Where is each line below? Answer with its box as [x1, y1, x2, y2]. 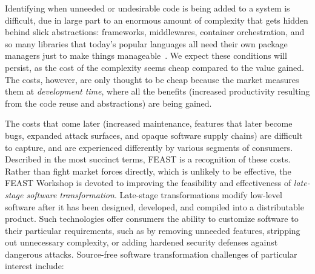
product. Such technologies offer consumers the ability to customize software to [5, 212, 299, 225]
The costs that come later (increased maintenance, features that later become [5, 117, 293, 130]
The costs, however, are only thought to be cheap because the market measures [5, 73, 299, 85]
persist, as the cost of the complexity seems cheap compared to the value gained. [5, 61, 304, 73]
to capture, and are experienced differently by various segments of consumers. [5, 141, 293, 153]
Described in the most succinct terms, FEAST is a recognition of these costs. [5, 153, 291, 165]
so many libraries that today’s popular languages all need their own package [5, 37, 288, 50]
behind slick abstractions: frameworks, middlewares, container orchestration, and [5, 25, 305, 38]
